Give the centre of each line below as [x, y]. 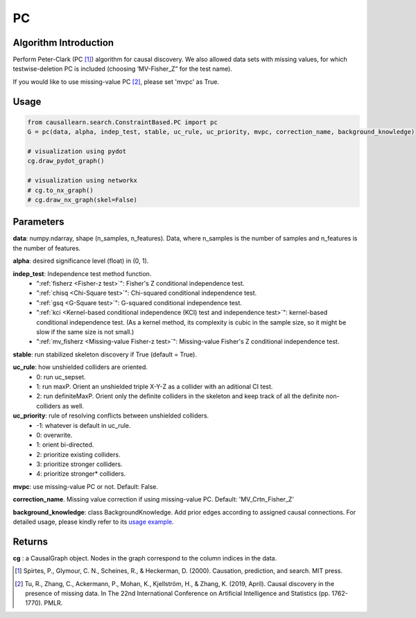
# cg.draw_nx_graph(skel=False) [83, 200]
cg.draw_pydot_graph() [66, 161]
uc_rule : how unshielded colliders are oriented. [80, 367]
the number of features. [47, 248]
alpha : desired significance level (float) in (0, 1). [81, 261]
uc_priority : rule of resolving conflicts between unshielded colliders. [111, 415]
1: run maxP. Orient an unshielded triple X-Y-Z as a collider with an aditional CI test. [155, 386]
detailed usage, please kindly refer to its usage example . [94, 522]
